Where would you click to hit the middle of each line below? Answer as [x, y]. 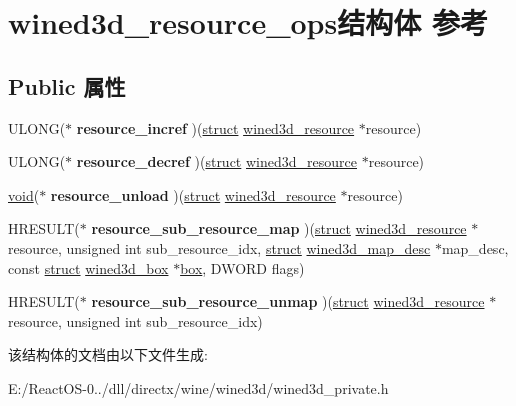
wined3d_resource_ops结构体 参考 [248, 22]
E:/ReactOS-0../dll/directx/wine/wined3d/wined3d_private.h [198, 387]
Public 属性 [67, 85]
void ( [24, 194]
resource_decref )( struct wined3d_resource [216, 161]
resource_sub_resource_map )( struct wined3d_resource [279, 228]
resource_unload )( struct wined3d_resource [193, 194]
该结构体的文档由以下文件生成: [108, 354]
